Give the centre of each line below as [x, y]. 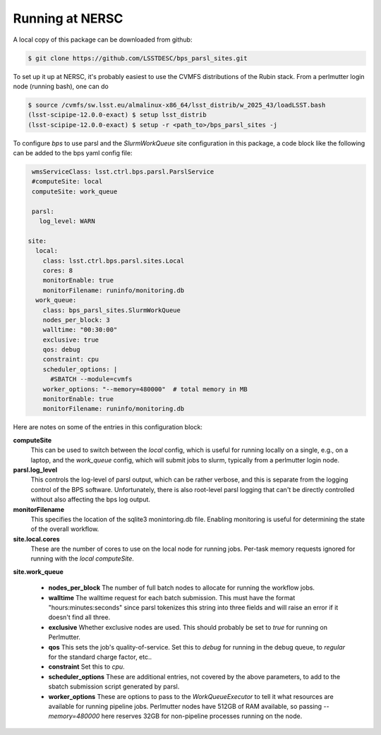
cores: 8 [58, 270]
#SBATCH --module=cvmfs [91, 379]
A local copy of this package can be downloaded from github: [103, 40]
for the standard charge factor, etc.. [100, 657]
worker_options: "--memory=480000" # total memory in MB [145, 389]
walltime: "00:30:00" [80, 330]
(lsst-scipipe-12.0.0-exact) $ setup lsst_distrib [117, 115]
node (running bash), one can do [61, 86]
